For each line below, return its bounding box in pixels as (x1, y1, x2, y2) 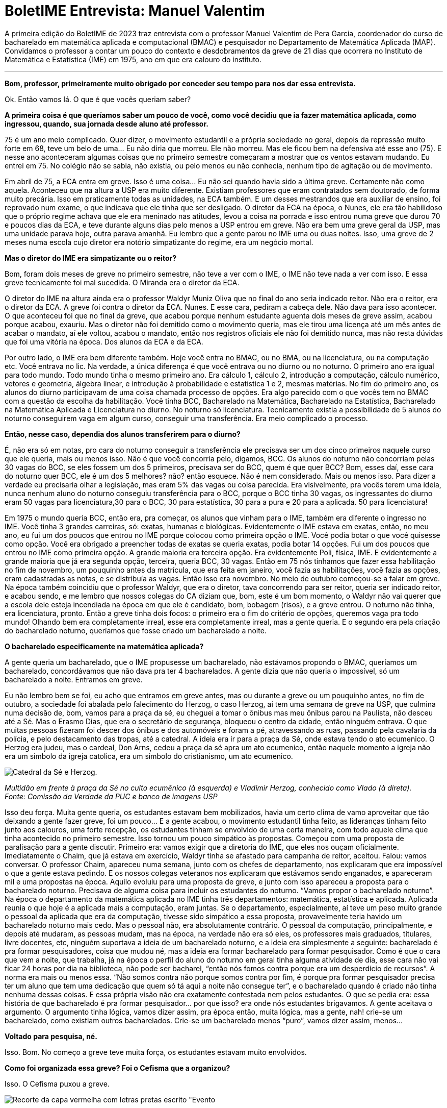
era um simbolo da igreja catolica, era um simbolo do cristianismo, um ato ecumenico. (5, 751, 293, 760)
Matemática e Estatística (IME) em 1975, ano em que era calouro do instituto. (5, 55, 262, 64)
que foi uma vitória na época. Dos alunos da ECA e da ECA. (5, 337, 203, 346)
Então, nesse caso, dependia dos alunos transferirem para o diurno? (5, 429, 241, 438)
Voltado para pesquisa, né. (5, 1031, 97, 1041)
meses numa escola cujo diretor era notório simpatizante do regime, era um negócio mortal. (5, 237, 313, 247)
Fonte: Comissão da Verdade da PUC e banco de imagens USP (5, 792, 218, 801)
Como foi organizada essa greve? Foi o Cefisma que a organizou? (5, 1063, 230, 1072)
